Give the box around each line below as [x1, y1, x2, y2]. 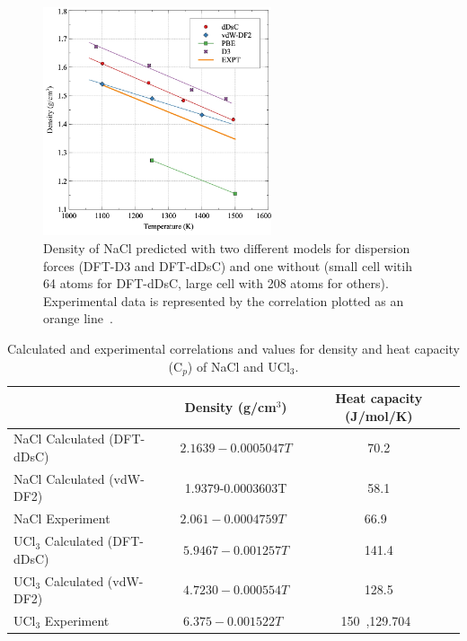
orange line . [43, 309, 113, 328]
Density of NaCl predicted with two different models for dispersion [43, 238, 410, 257]
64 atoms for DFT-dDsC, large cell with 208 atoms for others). [43, 274, 389, 293]
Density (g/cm [184, 397, 277, 416]
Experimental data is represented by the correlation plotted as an [43, 291, 404, 310]
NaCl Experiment [13, 509, 110, 528]
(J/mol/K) [345, 406, 413, 425]
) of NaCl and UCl [187, 356, 290, 375]
